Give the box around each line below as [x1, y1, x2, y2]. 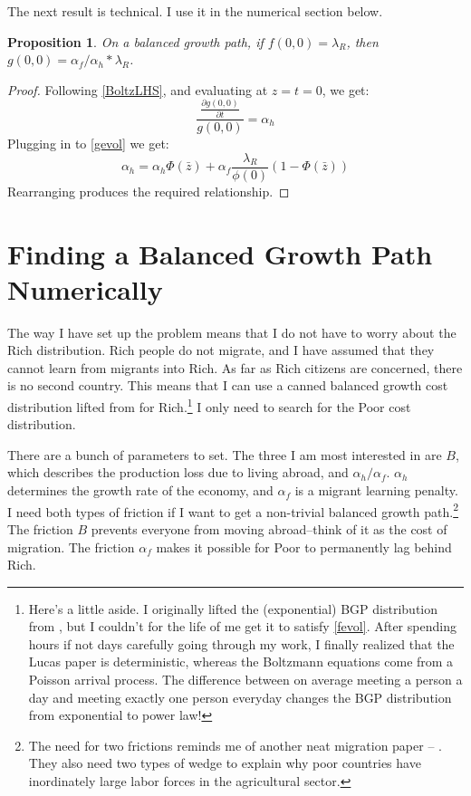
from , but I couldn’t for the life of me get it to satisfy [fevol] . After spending [28, 617, 457, 636]
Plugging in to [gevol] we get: [7, 134, 169, 153]
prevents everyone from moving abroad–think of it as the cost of [91, 519, 447, 538]
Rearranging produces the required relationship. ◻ [7, 181, 290, 200]
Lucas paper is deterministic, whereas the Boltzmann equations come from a [28, 652, 454, 671]
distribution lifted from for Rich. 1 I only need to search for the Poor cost [7, 395, 411, 416]
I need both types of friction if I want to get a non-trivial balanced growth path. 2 [7, 499, 459, 521]
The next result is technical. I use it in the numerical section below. [7, 2, 383, 20]
